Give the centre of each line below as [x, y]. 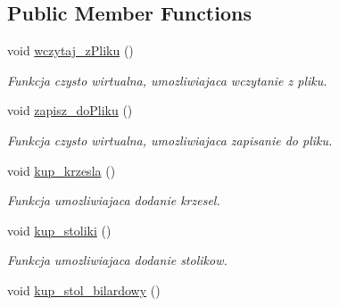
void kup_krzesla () [62, 170]
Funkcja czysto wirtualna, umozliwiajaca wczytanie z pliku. [167, 80]
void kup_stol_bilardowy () [84, 289]
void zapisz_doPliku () [70, 110]
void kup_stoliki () [59, 230]
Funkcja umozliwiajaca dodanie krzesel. [114, 200]
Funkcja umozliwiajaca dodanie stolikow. [117, 260]
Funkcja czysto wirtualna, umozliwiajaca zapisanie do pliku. [170, 140]
